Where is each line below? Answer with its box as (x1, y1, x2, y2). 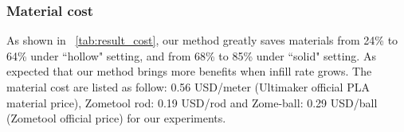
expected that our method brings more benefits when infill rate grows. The (6, 63, 372, 80)
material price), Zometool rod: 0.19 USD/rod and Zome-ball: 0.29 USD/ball (6, 94, 378, 111)
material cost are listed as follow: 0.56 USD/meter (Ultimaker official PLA (6, 79, 370, 95)
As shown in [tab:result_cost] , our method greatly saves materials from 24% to (6, 32, 398, 49)
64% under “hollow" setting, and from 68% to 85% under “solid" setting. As (6, 47, 376, 64)
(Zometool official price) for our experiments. (6, 110, 226, 126)
